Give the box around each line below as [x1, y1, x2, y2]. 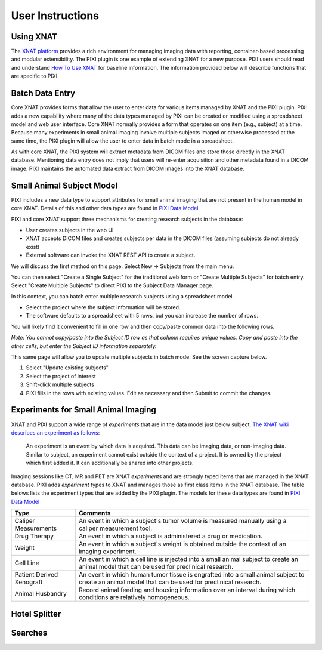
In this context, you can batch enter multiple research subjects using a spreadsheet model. [11, 292, 234, 300]
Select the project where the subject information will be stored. [26, 304, 181, 311]
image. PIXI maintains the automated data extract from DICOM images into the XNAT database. [11, 165, 244, 172]
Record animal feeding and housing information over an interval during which [78, 586, 295, 594]
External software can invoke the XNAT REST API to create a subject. [26, 251, 196, 259]
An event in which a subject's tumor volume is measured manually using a [78, 517, 287, 525]
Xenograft [14, 578, 43, 586]
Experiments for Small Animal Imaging [11, 405, 156, 415]
